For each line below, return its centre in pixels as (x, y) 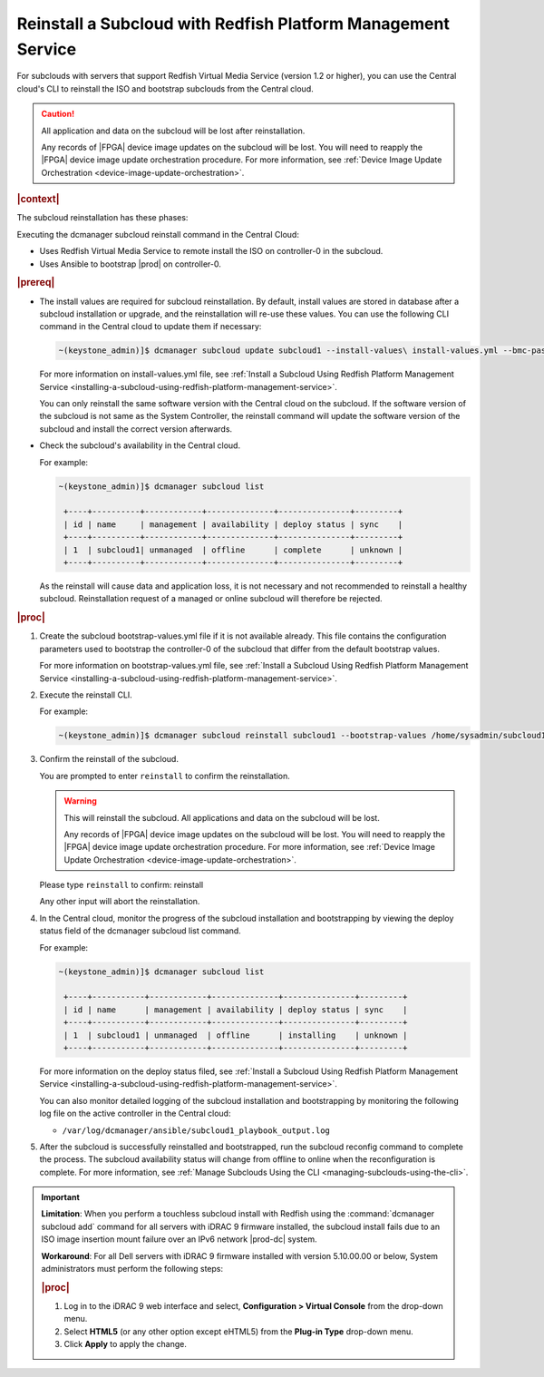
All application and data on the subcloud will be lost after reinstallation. (173, 131)
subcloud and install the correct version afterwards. (136, 429)
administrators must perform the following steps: (132, 1269)
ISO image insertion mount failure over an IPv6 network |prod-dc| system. (179, 1239)
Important (61, 1197)
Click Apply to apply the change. (126, 1344)
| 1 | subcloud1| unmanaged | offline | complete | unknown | (233, 550)
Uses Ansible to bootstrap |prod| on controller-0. (130, 264)
